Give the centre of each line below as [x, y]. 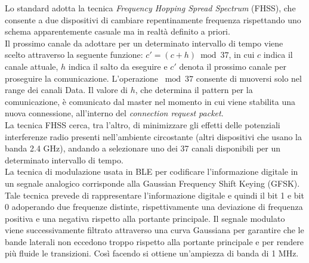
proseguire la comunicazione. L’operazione [82, 78]
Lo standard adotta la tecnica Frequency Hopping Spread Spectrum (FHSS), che [150, 8]
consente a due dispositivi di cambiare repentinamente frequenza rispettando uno [153, 19]
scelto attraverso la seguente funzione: [74, 55]
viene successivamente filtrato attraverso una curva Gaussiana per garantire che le [154, 230]
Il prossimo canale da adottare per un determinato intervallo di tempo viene [144, 43]
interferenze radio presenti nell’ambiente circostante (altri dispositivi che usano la [154, 136]
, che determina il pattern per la [194, 90]
